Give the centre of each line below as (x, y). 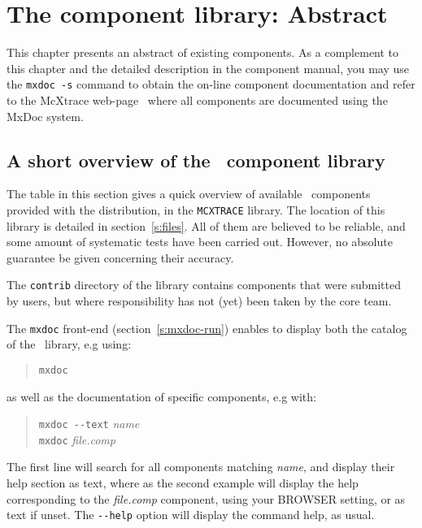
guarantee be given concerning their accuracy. (120, 257)
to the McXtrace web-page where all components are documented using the (197, 100)
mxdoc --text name (89, 424)
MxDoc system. (45, 116)
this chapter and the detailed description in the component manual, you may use (208, 68)
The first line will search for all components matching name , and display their (201, 467)
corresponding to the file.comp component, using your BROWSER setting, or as (206, 498)
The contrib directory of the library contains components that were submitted (204, 285)
